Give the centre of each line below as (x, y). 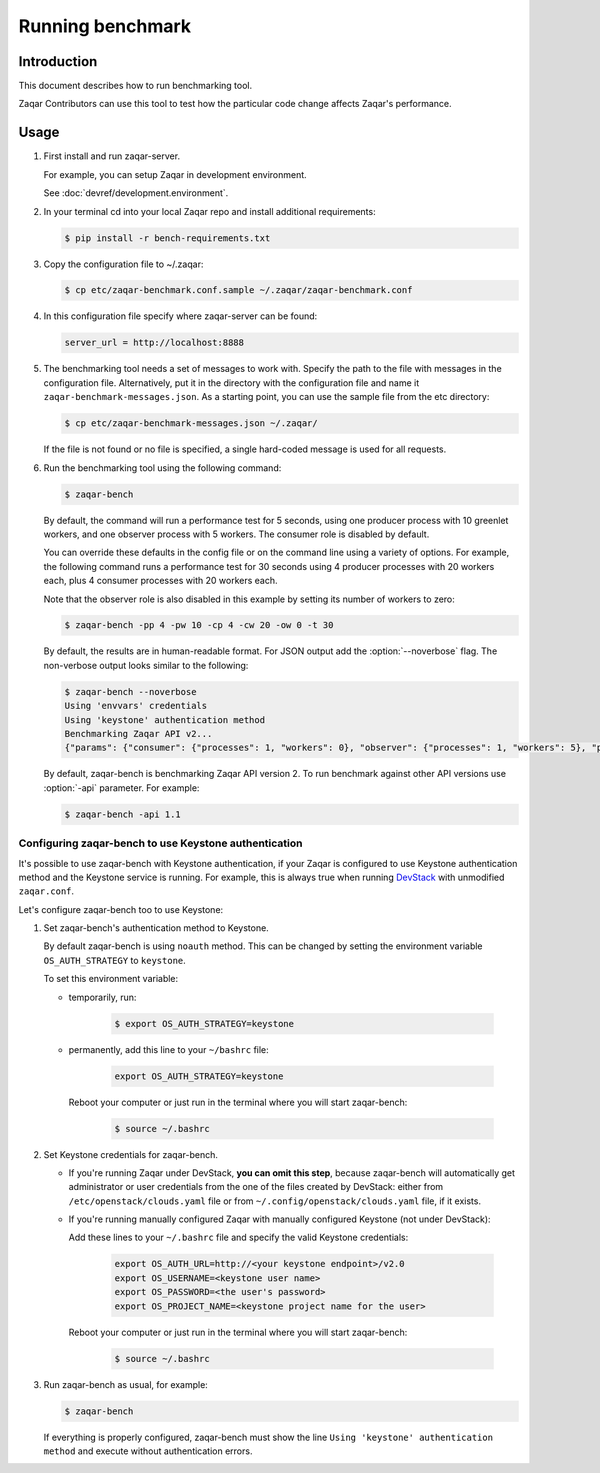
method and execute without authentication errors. (148, 1451)
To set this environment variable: (111, 979)
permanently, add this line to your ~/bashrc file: (168, 1049)
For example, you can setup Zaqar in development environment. (175, 174)
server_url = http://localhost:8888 (154, 343)
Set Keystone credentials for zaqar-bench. (131, 1154)
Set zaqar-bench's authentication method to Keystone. (156, 928)
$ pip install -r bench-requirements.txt (167, 238)
